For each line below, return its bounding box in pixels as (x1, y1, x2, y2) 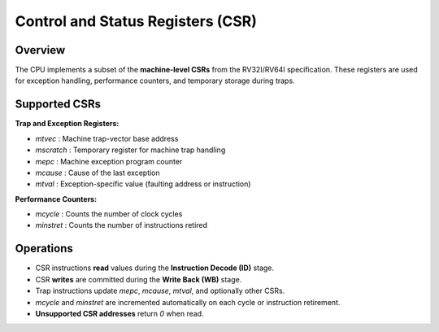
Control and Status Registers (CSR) (15, 12, 258, 30)
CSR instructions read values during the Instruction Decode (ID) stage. (35, 263, 275, 273)
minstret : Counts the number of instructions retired (35, 221, 207, 230)
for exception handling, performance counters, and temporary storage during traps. (15, 76, 296, 85)
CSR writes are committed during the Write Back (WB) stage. (35, 274, 242, 284)
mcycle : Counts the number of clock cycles (35, 209, 183, 219)
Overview (15, 43, 66, 57)
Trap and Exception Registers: (15, 119, 120, 129)
